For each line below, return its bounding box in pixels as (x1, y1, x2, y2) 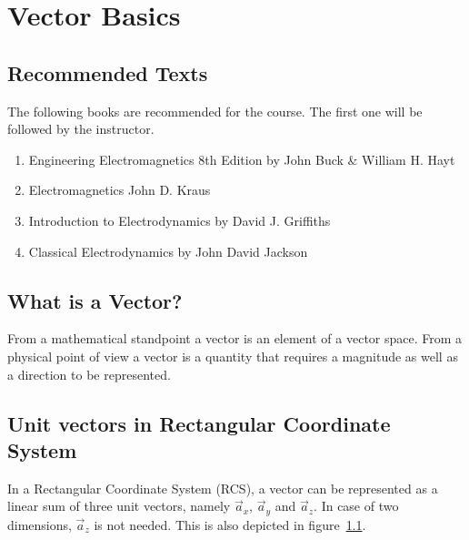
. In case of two (314, 496, 399, 515)
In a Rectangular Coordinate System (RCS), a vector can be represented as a (7, 478, 438, 497)
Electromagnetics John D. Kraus (28, 180, 211, 199)
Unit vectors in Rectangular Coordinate (7, 409, 391, 437)
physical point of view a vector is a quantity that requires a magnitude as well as (7, 346, 458, 365)
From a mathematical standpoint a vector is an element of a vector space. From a (7, 329, 463, 348)
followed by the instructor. (7, 119, 155, 138)
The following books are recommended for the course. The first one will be (7, 101, 423, 120)
